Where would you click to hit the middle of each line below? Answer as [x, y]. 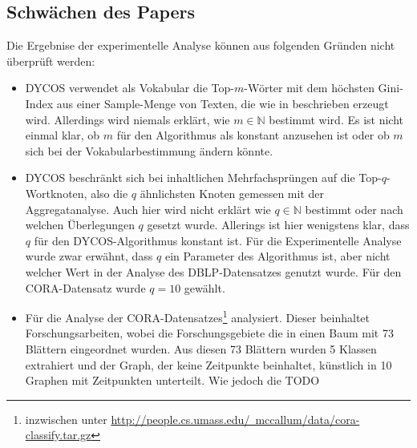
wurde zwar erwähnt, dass [89, 256]
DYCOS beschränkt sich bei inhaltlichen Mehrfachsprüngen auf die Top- [203, 178]
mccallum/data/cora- [308, 419]
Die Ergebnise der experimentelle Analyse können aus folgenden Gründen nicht [201, 45]
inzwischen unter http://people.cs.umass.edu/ [138, 419]
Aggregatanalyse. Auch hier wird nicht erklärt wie [148, 209]
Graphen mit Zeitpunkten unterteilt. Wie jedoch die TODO [172, 380]
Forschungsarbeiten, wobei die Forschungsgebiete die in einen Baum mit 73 [209, 333]
